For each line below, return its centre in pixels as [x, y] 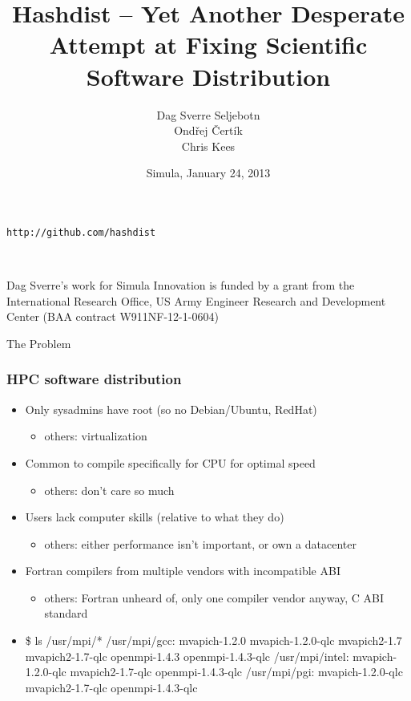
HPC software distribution [94, 379]
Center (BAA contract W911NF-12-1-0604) [113, 316]
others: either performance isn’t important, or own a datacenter [200, 543]
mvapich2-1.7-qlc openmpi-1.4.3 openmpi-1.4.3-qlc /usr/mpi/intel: [187, 656]
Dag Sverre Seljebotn [208, 114]
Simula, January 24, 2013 [208, 173]
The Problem [39, 343]
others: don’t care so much [109, 490]
